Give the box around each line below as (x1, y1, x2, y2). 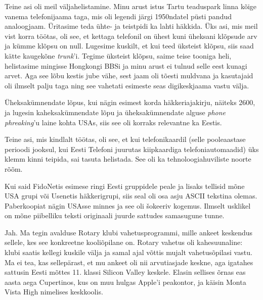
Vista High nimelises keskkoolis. (5, 286, 103, 297)
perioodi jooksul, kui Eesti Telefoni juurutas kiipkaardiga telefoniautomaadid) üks (5, 143, 259, 154)
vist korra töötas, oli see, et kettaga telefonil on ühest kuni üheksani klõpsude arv (5, 30, 257, 41)
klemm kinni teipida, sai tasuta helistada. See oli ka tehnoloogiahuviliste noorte (5, 154, 251, 164)
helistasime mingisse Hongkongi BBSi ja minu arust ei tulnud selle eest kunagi (5, 60, 247, 71)
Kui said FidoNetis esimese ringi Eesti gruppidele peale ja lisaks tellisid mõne (5, 180, 245, 191)
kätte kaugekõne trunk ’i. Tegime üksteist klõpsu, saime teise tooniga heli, (5, 50, 232, 61)
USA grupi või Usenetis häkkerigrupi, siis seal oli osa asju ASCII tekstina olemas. (5, 190, 257, 201)
